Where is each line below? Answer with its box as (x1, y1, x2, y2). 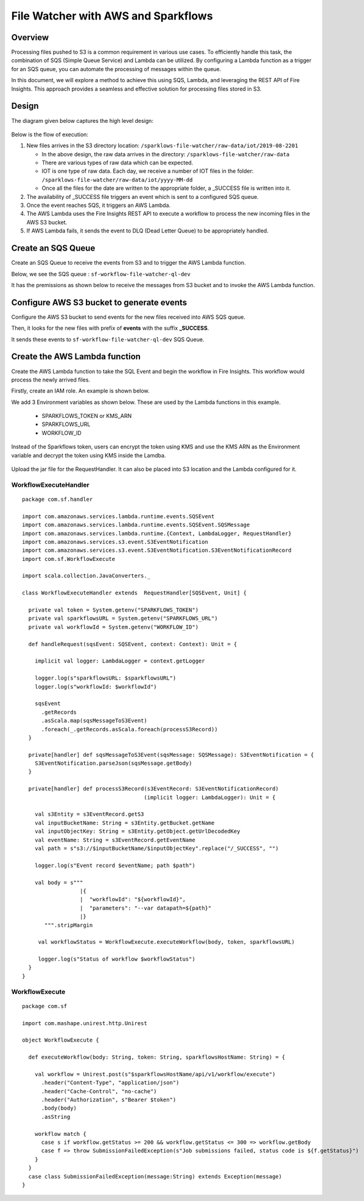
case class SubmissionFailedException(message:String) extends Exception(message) (28, 1173, 282, 1180)
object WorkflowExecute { (22, 1037, 100, 1043)
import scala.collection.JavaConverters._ (22, 573, 151, 579)
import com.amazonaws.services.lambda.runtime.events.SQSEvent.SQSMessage (22, 521, 250, 529)
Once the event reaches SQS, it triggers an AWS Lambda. (26, 201, 171, 209)
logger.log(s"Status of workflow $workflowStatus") (38, 956, 196, 963)
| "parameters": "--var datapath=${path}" (79, 904, 212, 911)
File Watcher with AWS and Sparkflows (11, 9, 213, 23)
